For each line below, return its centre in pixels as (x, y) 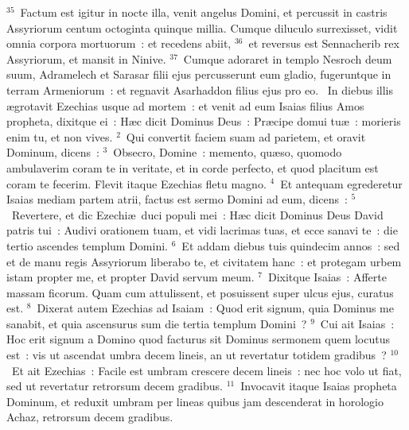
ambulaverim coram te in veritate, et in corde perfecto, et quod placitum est (193, 167)
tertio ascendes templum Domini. (87, 245)
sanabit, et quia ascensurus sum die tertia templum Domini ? (157, 323)
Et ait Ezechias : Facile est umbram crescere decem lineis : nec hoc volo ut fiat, (206, 370)
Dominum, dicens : (53, 152)
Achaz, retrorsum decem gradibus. (90, 417)
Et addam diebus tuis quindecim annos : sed (291, 245)
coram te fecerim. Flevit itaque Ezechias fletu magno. (136, 183)
